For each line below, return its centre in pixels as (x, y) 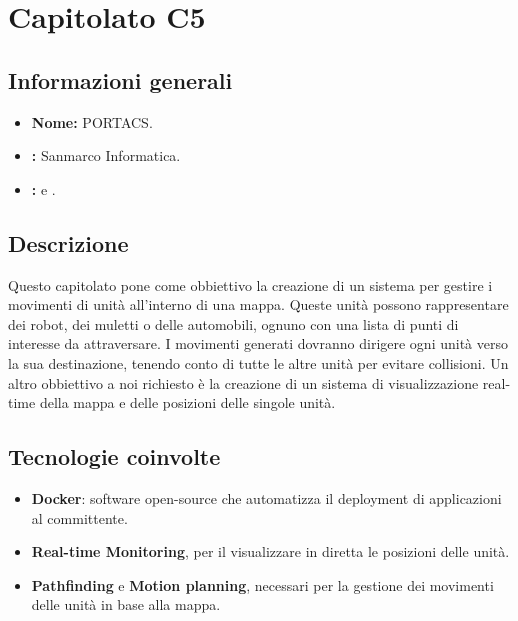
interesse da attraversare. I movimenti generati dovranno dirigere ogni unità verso (258, 343)
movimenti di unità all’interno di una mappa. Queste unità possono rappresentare (258, 304)
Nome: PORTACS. (92, 121)
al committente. (79, 517)
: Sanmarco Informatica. (106, 155)
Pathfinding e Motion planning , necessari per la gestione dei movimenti (262, 584)
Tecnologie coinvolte (114, 456)
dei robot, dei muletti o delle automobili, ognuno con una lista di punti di (233, 323)
